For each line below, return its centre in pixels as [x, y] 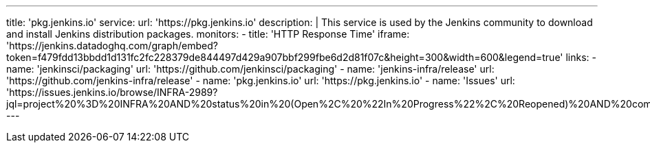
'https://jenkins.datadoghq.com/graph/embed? [112, 46]
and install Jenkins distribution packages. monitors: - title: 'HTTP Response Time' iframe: [208, 34]
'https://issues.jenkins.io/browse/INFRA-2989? [112, 92]
